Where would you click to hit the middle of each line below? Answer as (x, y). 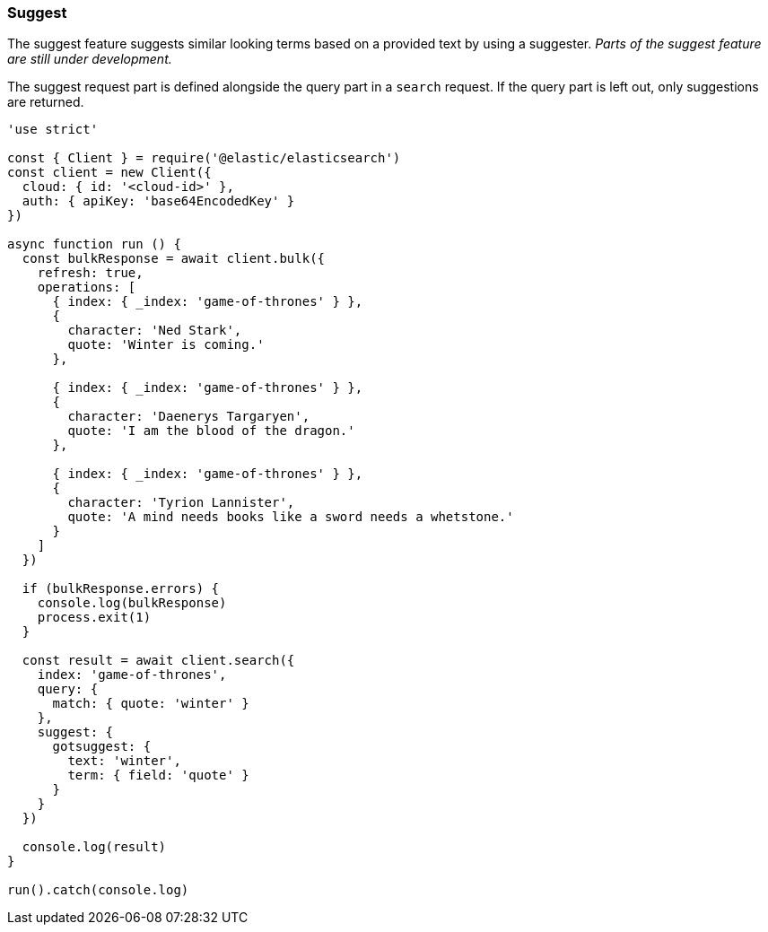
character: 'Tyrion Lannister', (181, 503)
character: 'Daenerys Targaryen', (189, 417)
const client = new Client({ (109, 173)
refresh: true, (90, 273)
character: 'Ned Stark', (155, 331)
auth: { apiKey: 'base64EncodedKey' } (158, 201)
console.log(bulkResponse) (132, 603)
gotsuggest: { (102, 747)
